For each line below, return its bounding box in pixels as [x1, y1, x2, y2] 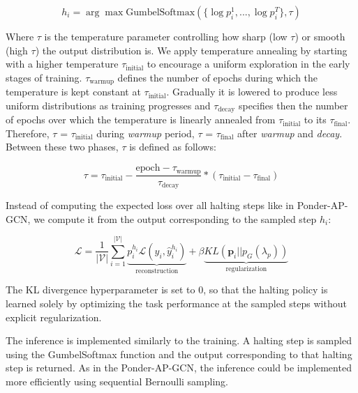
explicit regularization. [6, 309, 102, 324]
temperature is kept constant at [6, 84, 141, 99]
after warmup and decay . [237, 125, 343, 140]
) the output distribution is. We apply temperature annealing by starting [35, 43, 348, 57]
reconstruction [135, 267, 179, 275]
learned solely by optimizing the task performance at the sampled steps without [6, 296, 347, 311]
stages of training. [6, 70, 82, 84]
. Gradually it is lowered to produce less [166, 84, 338, 99]
